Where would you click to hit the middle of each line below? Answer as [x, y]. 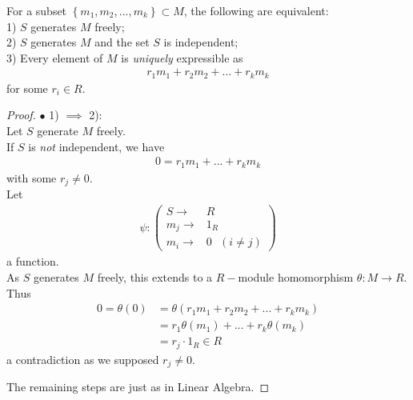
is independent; [201, 42]
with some [32, 177]
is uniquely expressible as [182, 57]
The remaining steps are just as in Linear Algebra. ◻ [138, 387]
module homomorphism [296, 277]
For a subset [37, 10]
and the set [122, 42]
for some [27, 88]
